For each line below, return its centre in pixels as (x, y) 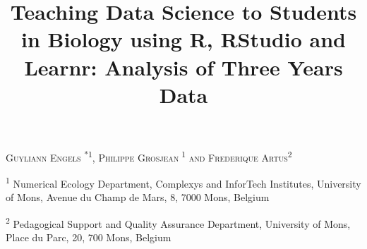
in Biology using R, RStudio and (183, 39)
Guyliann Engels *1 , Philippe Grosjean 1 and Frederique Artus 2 (149, 156)
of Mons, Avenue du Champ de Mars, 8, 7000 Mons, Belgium (138, 197)
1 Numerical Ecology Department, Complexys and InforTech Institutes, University (183, 182)
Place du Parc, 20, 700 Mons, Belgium (89, 237)
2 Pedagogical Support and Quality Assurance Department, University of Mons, (178, 223)
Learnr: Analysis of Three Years (183, 67)
